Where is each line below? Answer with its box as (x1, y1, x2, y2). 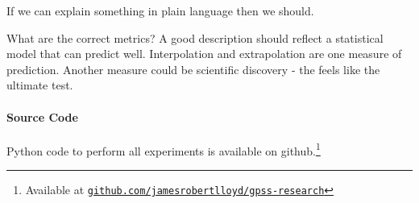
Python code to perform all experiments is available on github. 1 (6, 139, 321, 159)
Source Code (6, 108, 78, 125)
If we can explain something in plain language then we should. (6, 2, 314, 19)
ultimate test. (6, 77, 73, 93)
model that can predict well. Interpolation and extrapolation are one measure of (6, 45, 402, 62)
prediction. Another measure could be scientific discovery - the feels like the (6, 60, 380, 77)
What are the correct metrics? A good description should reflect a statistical (6, 29, 384, 46)
